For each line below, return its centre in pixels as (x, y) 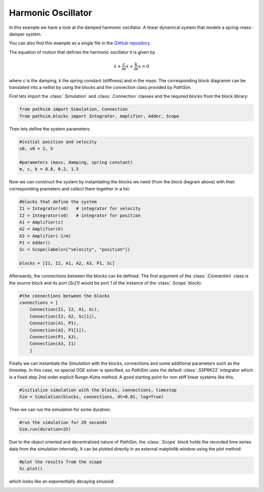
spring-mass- (239, 27)
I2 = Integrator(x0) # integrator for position (80, 215)
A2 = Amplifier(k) (41, 229)
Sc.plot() (31, 469)
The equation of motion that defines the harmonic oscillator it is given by (82, 52)
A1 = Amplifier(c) (41, 222)
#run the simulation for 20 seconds (63, 422)
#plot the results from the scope (61, 462)
